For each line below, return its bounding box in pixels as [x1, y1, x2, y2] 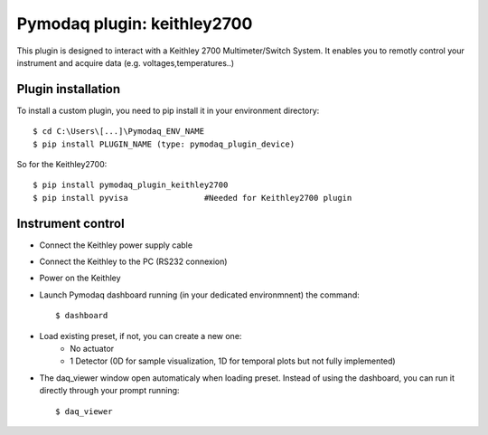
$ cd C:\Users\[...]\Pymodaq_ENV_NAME [33, 127, 205, 137]
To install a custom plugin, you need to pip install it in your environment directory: [16, 105, 320, 116]
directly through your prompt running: [39, 385, 180, 396]
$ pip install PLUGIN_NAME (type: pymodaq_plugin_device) [33, 138, 296, 149]
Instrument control [16, 215, 126, 231]
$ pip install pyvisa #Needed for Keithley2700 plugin [33, 193, 352, 203]
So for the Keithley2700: [16, 159, 108, 170]
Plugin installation [16, 81, 121, 97]
